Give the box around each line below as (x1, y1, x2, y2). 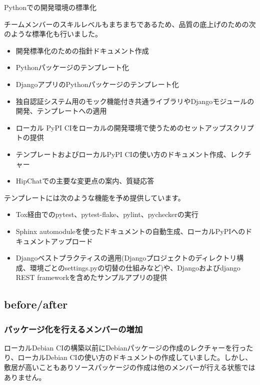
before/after (4, 296, 68, 312)
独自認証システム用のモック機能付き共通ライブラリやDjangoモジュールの (15, 95, 254, 106)
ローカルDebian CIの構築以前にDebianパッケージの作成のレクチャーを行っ (4, 342, 246, 352)
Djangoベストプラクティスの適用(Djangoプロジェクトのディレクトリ (15, 252, 237, 263)
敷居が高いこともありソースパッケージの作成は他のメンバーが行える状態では (4, 362, 255, 372)
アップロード (50, 235, 93, 246)
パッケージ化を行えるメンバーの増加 (4, 322, 143, 335)
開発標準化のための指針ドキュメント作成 (15, 45, 149, 55)
